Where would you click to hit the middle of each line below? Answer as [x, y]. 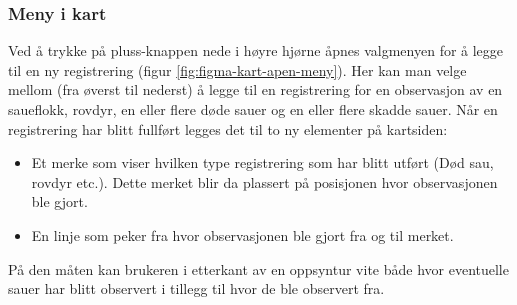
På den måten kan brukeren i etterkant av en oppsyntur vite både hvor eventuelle [258, 268]
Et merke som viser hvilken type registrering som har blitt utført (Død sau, [262, 162]
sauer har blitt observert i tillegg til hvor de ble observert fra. [196, 288]
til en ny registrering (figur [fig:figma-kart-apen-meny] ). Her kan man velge [237, 69]
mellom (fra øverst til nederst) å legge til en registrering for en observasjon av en [255, 89]
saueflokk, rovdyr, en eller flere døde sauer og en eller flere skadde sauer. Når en [253, 109]
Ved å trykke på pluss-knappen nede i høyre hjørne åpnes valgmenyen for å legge [256, 50]
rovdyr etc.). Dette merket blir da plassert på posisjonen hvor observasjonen [264, 181]
